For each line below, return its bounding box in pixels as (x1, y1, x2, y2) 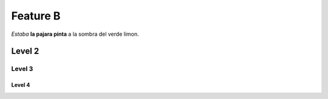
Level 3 (11, 64, 33, 73)
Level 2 (11, 46, 39, 56)
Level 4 (11, 81, 30, 89)
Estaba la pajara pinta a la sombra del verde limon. (11, 30, 139, 38)
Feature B (11, 9, 61, 22)
